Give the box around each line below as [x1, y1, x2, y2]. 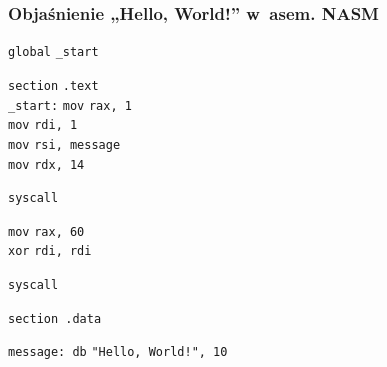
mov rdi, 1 [8, 118, 78, 133]
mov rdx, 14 [8, 157, 85, 172]
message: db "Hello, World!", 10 [8, 345, 228, 360]
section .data [8, 311, 102, 326]
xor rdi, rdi [8, 244, 92, 259]
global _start [8, 45, 99, 60]
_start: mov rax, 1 [8, 98, 132, 113]
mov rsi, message [8, 137, 121, 152]
